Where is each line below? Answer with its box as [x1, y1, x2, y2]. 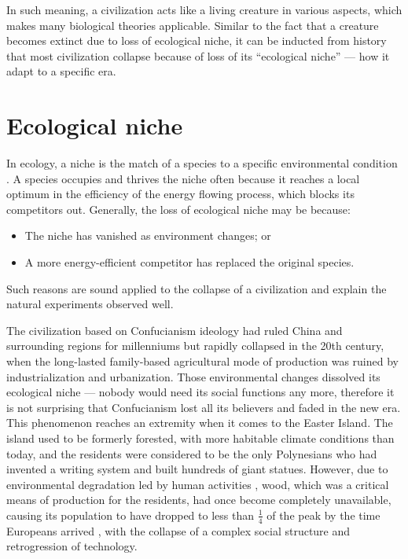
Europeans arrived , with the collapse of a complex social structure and [6, 522, 351, 539]
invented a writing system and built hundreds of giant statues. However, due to [6, 461, 388, 477]
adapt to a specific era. [6, 63, 116, 79]
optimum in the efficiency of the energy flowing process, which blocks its [6, 186, 355, 202]
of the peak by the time [266, 506, 380, 523]
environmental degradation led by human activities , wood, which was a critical [6, 476, 389, 492]
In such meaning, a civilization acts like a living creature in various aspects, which [6, 2, 402, 17]
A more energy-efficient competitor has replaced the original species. [24, 254, 355, 270]
